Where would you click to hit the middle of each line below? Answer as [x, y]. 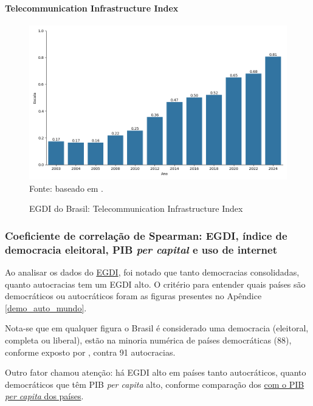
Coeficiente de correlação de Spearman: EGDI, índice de [146, 235]
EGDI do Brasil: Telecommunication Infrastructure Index [136, 208]
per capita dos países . [44, 396]
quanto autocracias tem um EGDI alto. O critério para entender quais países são [155, 284]
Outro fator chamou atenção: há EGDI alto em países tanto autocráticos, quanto [156, 372]
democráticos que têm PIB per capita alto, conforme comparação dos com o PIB [155, 384]
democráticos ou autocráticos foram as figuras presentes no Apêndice [133, 296]
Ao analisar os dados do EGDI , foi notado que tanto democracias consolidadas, [152, 272]
